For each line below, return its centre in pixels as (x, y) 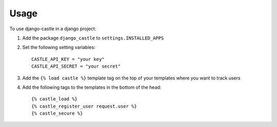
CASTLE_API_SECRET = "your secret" (76, 66)
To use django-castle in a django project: (53, 29)
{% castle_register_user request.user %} (84, 106)
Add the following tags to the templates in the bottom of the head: (92, 87)
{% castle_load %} (55, 99)
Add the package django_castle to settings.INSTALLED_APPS (93, 38)
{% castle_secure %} (57, 113)
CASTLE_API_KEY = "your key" (68, 59)
